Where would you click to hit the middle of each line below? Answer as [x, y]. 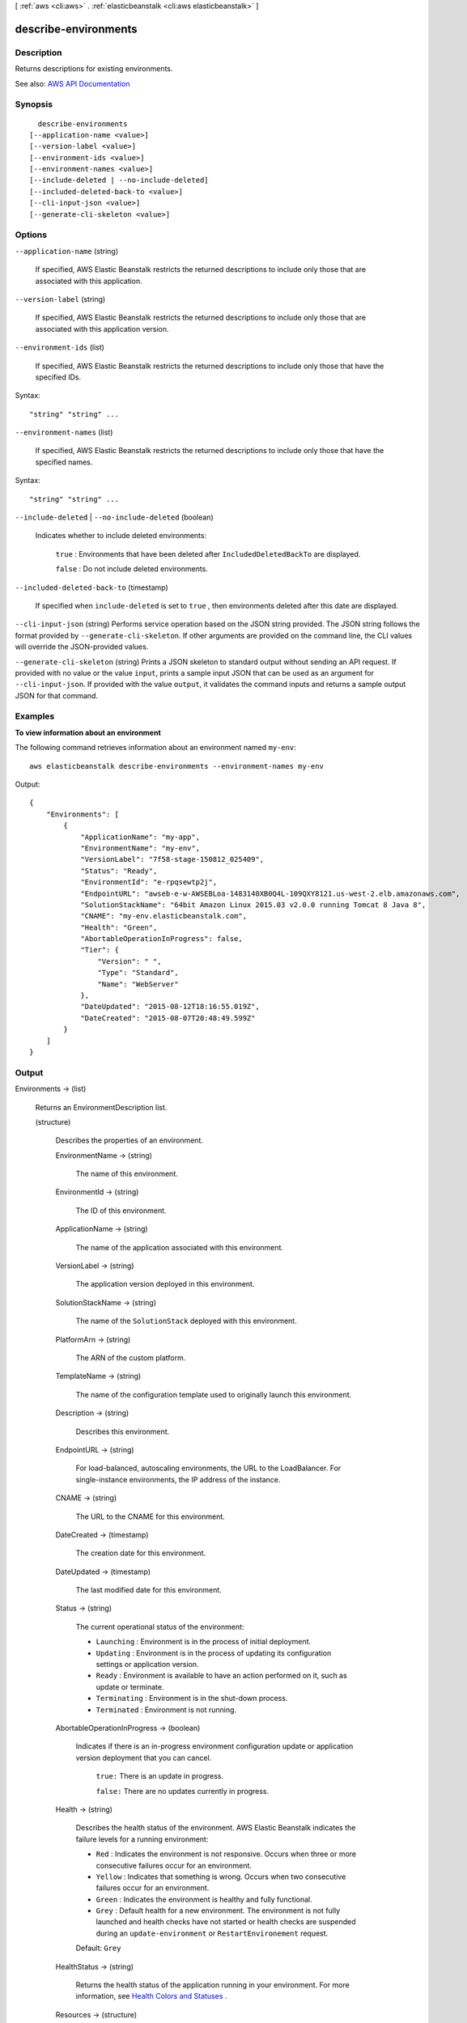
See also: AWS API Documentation [72, 83]
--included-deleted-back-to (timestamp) [92, 587]
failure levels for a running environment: [142, 1839]
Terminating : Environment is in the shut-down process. [192, 1699]
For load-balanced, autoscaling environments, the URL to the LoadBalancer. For [208, 1468]
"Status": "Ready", [119, 871]
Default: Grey [98, 1948]
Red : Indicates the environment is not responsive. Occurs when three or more [226, 1854]
